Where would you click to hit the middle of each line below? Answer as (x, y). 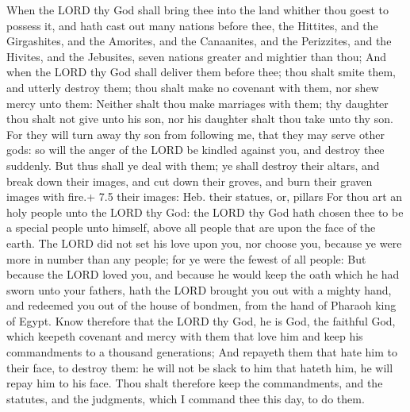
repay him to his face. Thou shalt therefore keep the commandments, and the (195, 383)
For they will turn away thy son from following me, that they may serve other (195, 134)
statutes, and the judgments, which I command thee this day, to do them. (186, 398)
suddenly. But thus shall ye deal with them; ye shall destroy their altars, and (193, 165)
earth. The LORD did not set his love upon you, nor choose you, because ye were (204, 243)
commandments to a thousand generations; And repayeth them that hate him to (202, 352)
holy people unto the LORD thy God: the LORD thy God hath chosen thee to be (205, 212)
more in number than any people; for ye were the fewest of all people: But (186, 258)
